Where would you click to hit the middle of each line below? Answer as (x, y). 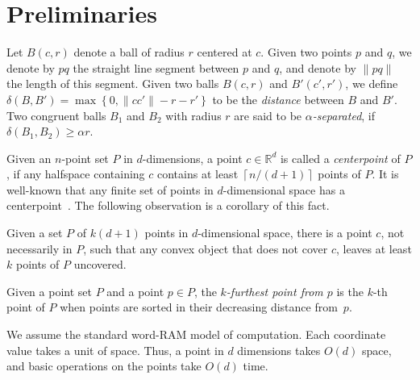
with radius (193, 115)
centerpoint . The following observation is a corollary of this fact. (168, 205)
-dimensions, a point (192, 158)
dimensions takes (279, 350)
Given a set (35, 233)
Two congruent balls (56, 115)
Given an (29, 158)
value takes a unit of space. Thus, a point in (115, 350)
